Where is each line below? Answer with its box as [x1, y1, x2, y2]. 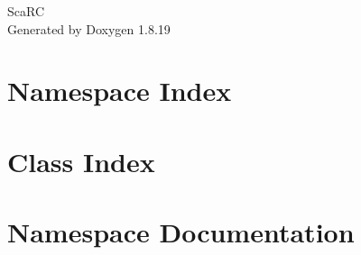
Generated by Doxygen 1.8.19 [7, 19, 171, 38]
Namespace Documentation [7, 214, 355, 250]
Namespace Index [7, 72, 232, 109]
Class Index [7, 142, 155, 179]
